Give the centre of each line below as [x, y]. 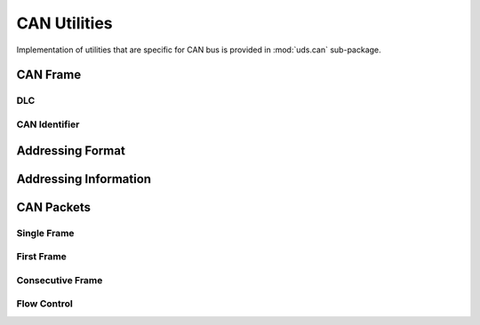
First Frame [41, 257]
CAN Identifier [48, 124]
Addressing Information [84, 179]
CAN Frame [49, 75]
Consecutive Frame [60, 280]
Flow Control [44, 304]
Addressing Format [71, 151]
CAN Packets [54, 207]
